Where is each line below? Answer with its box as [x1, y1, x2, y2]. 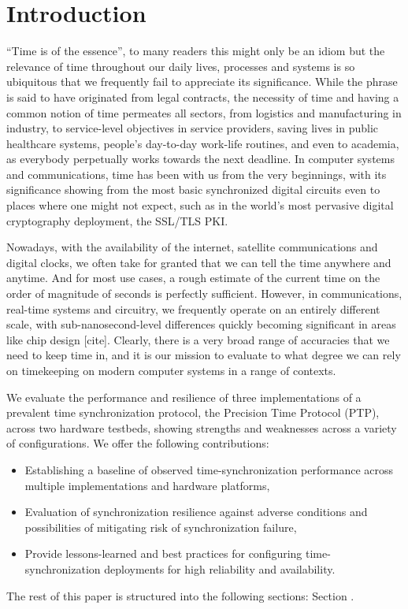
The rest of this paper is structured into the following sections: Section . [6, 587, 354, 603]
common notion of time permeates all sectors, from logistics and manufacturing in [6, 104, 402, 121]
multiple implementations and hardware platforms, [24, 477, 270, 493]
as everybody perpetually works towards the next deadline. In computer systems [6, 150, 395, 167]
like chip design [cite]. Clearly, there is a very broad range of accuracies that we [6, 331, 390, 347]
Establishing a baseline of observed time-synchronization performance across [24, 461, 394, 477]
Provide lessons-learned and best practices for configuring [24, 545, 302, 562]
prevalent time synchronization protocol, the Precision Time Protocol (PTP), [6, 404, 380, 421]
